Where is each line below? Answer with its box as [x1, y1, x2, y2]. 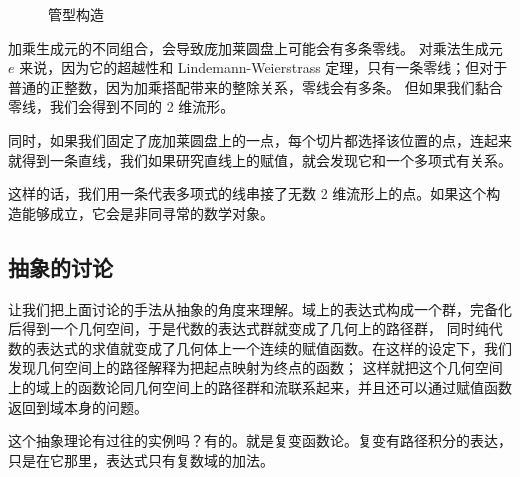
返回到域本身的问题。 [8, 396, 148, 417]
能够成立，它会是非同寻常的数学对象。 [21, 202, 274, 223]
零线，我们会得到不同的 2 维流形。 [8, 96, 235, 117]
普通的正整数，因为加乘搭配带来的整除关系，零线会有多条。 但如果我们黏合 [8, 76, 503, 97]
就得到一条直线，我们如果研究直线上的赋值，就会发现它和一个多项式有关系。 [8, 149, 512, 170]
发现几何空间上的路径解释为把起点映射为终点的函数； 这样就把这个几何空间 [8, 357, 503, 378]
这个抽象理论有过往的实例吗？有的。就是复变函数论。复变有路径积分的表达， [8, 430, 512, 451]
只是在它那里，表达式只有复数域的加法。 [8, 449, 274, 470]
